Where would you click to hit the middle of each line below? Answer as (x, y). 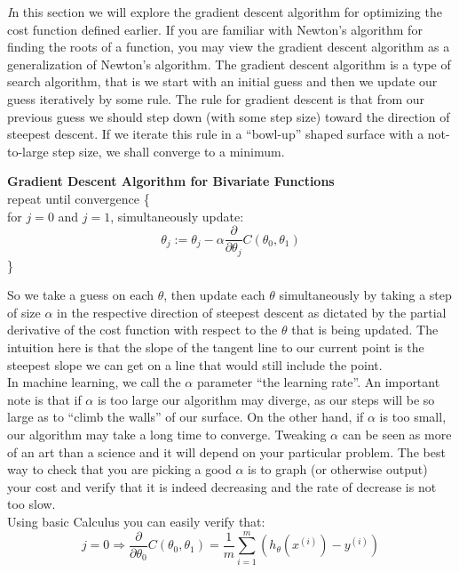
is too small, (413, 417)
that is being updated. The (365, 330)
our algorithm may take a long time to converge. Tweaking (167, 434)
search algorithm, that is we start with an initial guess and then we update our (222, 81)
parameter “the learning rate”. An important (318, 382)
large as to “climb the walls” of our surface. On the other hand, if (186, 417)
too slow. (32, 504)
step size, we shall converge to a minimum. (169, 151)
